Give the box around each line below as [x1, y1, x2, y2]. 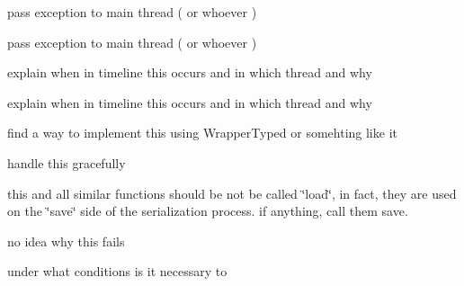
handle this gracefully [7, 153, 126, 172]
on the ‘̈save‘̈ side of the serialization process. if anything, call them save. [7, 201, 408, 220]
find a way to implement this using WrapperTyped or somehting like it [7, 123, 397, 142]
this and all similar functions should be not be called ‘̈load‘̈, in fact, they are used [7, 183, 457, 202]
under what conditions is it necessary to [7, 262, 228, 281]
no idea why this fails [7, 231, 125, 250]
